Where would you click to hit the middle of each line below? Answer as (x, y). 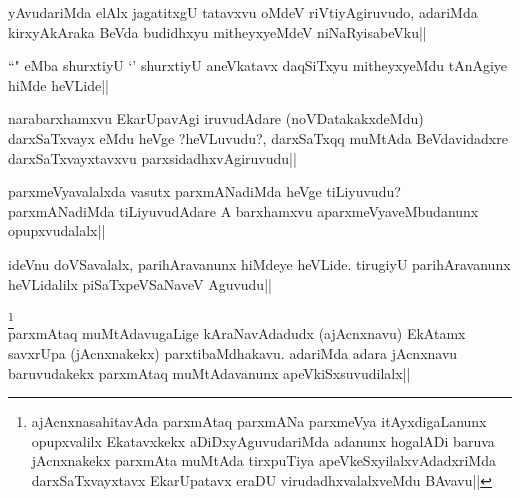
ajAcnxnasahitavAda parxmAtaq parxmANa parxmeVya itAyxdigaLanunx (259, 421)
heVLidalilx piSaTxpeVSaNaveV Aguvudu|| (140, 283)
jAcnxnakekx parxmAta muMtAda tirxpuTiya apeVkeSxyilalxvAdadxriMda (263, 460)
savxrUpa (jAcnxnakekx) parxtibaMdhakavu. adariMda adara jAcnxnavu (233, 353)
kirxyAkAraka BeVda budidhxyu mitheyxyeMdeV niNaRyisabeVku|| (217, 31)
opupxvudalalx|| (57, 230)
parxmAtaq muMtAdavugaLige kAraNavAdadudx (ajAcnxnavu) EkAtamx (237, 333)
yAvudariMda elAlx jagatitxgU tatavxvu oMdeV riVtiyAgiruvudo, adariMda (243, 12)
